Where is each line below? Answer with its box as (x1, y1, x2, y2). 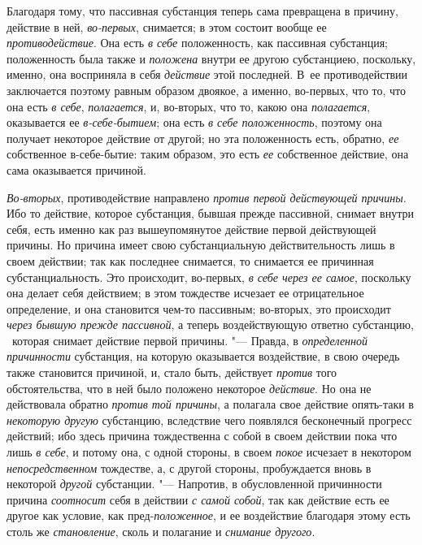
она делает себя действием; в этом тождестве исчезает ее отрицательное (7, 284, 364, 301)
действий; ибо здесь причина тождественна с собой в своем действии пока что (7, 427, 398, 444)
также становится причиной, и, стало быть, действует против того (7, 364, 337, 381)
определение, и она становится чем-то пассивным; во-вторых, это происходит (7, 300, 391, 317)
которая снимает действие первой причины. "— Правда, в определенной (11, 331, 368, 348)
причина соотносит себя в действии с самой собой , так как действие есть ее (7, 491, 389, 508)
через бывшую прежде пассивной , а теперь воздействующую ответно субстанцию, (7, 316, 414, 333)
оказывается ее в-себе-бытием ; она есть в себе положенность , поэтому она (7, 114, 382, 131)
